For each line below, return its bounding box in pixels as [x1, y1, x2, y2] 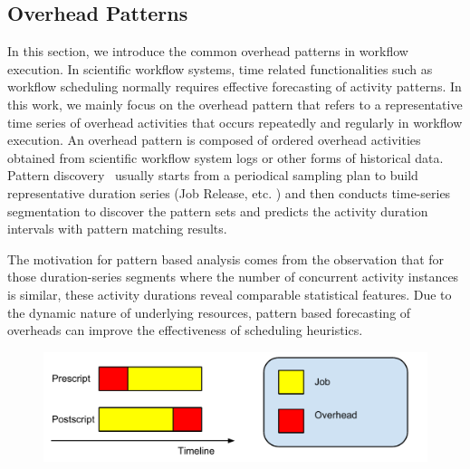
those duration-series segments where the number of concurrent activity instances [7, 267, 459, 286]
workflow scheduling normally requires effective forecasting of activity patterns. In [7, 77, 462, 96]
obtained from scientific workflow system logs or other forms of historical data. [7, 148, 444, 167]
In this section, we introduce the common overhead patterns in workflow [7, 42, 408, 61]
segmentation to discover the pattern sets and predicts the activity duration [7, 201, 428, 220]
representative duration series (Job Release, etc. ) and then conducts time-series [7, 183, 451, 202]
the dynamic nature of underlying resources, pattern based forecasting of [7, 302, 411, 321]
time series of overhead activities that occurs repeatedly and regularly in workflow [7, 112, 463, 131]
